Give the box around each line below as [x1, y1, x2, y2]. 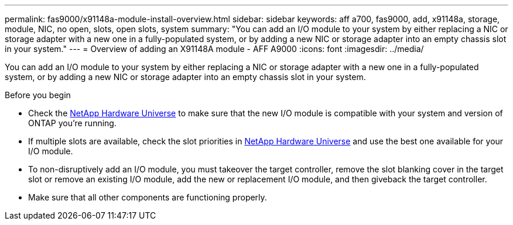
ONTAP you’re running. [28, 118, 117, 128]
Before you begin [5, 90, 71, 100]
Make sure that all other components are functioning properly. [28, 192, 267, 202]
